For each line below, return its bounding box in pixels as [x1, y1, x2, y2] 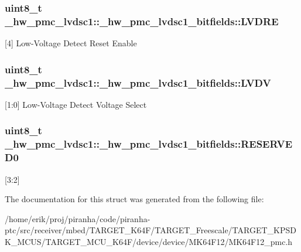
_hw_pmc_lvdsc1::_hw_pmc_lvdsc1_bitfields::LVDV [5, 75, 271, 90]
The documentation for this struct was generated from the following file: [5, 193, 264, 205]
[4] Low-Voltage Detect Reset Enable [5, 37, 137, 49]
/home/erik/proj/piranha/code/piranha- [5, 212, 150, 224]
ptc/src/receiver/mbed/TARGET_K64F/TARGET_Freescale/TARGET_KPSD [5, 224, 296, 236]
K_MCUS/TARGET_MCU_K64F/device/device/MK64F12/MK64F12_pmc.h [5, 235, 293, 247]
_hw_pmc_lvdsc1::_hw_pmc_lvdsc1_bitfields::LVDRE [5, 13, 279, 28]
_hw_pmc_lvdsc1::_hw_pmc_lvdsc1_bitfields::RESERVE [5, 137, 293, 151]
